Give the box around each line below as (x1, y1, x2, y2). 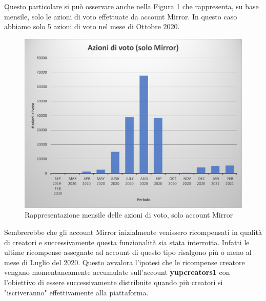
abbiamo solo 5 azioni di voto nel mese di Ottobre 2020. (4, 21, 180, 32)
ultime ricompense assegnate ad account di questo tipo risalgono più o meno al (4, 247, 252, 257)
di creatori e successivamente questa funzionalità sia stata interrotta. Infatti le (4, 236, 250, 247)
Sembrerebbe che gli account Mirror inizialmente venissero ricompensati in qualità (4, 226, 262, 237)
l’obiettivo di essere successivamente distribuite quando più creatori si (4, 276, 223, 287)
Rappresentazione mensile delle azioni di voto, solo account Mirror (25, 209, 233, 220)
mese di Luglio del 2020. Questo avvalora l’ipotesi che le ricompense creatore (4, 256, 245, 267)
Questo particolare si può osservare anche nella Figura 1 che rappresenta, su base (4, 1, 259, 11)
